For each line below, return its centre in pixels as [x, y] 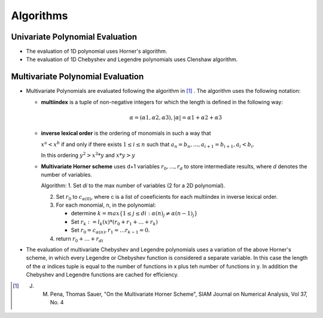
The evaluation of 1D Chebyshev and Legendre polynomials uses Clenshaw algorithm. [132, 59]
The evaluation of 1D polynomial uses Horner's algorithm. [97, 52]
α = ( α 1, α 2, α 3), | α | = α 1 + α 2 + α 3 [176, 117]
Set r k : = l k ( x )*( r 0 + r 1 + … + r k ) [114, 222]
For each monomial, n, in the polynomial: [106, 205]
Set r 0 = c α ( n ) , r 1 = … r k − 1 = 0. [110, 231]
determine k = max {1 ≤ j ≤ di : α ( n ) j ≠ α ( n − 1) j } [134, 214]
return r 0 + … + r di [80, 239]
